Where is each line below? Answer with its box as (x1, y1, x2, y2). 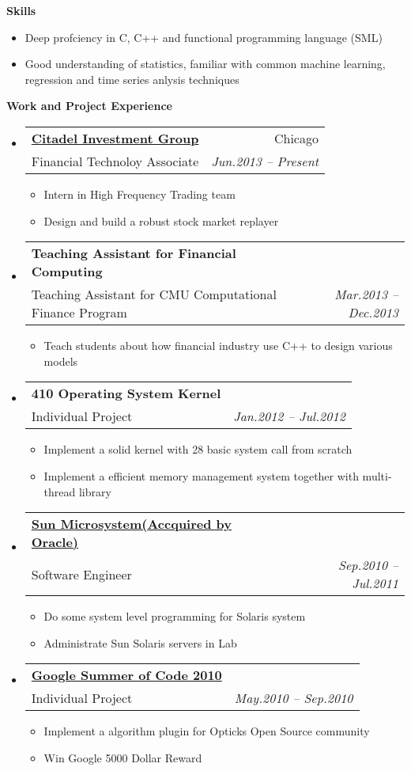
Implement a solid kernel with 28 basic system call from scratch (43, 441, 353, 458)
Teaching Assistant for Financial (31, 244, 236, 263)
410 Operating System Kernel (31, 384, 221, 403)
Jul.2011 (352, 574, 398, 593)
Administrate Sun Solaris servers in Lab (43, 634, 237, 651)
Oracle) (31, 533, 79, 552)
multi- (362, 467, 392, 484)
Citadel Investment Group (31, 128, 199, 147)
